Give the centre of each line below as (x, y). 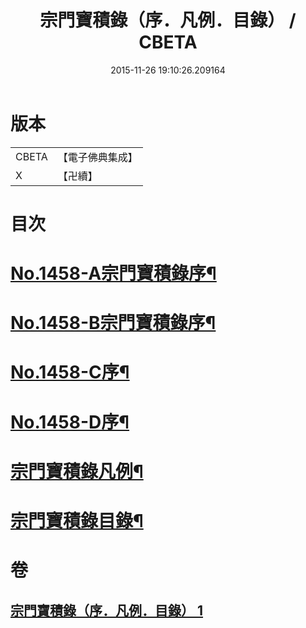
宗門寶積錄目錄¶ (77, 521)
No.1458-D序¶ (70, 422)
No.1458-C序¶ (70, 372)
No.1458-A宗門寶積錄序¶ (113, 273)
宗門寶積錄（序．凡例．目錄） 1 (107, 610)
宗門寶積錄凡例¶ (77, 471)
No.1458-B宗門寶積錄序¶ (113, 323)
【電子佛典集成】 (97, 157)
